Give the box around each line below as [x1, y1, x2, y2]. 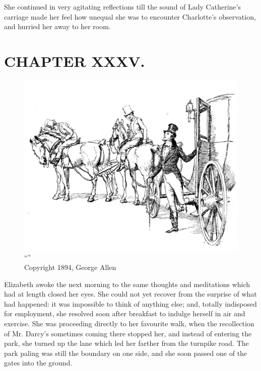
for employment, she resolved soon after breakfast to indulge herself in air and [4, 308, 245, 319]
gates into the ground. [4, 357, 73, 368]
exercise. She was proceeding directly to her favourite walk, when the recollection [4, 318, 254, 328]
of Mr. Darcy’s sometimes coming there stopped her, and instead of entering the [4, 328, 252, 338]
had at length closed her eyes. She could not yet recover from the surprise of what [4, 289, 257, 299]
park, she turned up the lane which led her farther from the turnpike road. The [4, 338, 249, 348]
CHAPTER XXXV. [4, 50, 145, 71]
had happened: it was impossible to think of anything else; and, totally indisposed [4, 298, 257, 309]
